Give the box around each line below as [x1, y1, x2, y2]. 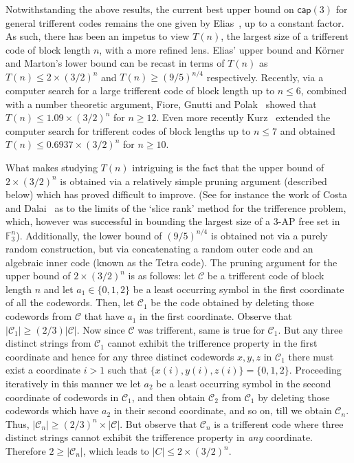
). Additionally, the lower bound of [16, 228, 162, 242]
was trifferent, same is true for [137, 322, 265, 336]
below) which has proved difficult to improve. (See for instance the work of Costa [5, 187, 347, 202]
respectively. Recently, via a [206, 69, 324, 84]
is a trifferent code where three [214, 416, 344, 431]
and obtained [280, 123, 335, 138]
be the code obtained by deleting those [151, 295, 314, 310]
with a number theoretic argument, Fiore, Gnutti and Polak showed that [5, 96, 317, 111]
